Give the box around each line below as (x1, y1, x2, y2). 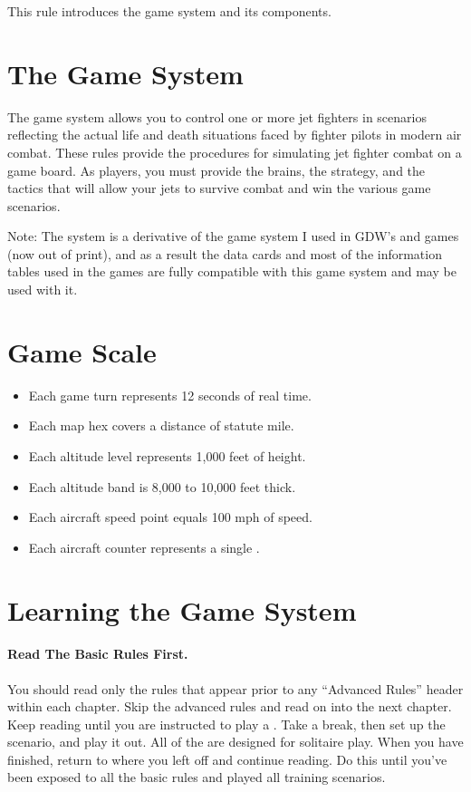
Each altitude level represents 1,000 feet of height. (28, 446, 306, 465)
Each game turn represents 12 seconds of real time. (28, 385, 312, 404)
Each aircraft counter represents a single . (28, 537, 260, 556)
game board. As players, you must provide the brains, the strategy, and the (7, 160, 426, 179)
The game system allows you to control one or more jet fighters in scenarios (7, 107, 427, 126)
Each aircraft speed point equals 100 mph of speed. (28, 507, 312, 526)
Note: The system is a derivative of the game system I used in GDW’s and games (7, 227, 459, 246)
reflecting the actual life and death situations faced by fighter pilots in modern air (7, 125, 462, 144)
